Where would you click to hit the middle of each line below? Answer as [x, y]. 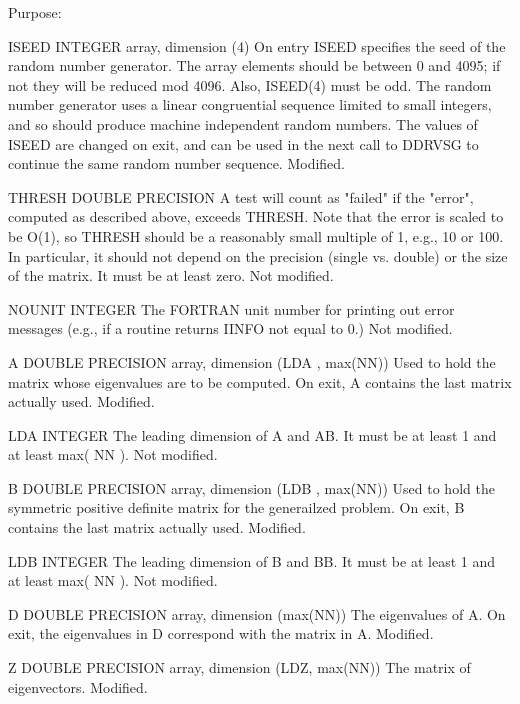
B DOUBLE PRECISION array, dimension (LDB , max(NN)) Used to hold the [251, 487]
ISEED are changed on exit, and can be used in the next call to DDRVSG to [243, 143]
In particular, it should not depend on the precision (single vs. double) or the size [258, 255]
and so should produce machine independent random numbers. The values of [243, 123]
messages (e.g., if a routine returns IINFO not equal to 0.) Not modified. [230, 328]
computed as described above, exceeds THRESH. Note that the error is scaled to [256, 216]
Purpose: [35, 12]
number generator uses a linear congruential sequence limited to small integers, [250, 104]
